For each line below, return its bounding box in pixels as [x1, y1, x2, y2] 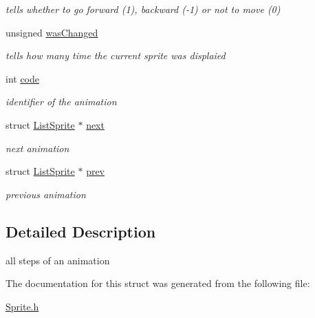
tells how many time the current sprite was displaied [6, 48, 226, 63]
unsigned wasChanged [6, 25, 98, 39]
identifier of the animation [6, 94, 117, 109]
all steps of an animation [6, 253, 110, 267]
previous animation [6, 187, 86, 201]
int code [6, 71, 40, 85]
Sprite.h [6, 299, 39, 313]
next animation [6, 140, 69, 155]
